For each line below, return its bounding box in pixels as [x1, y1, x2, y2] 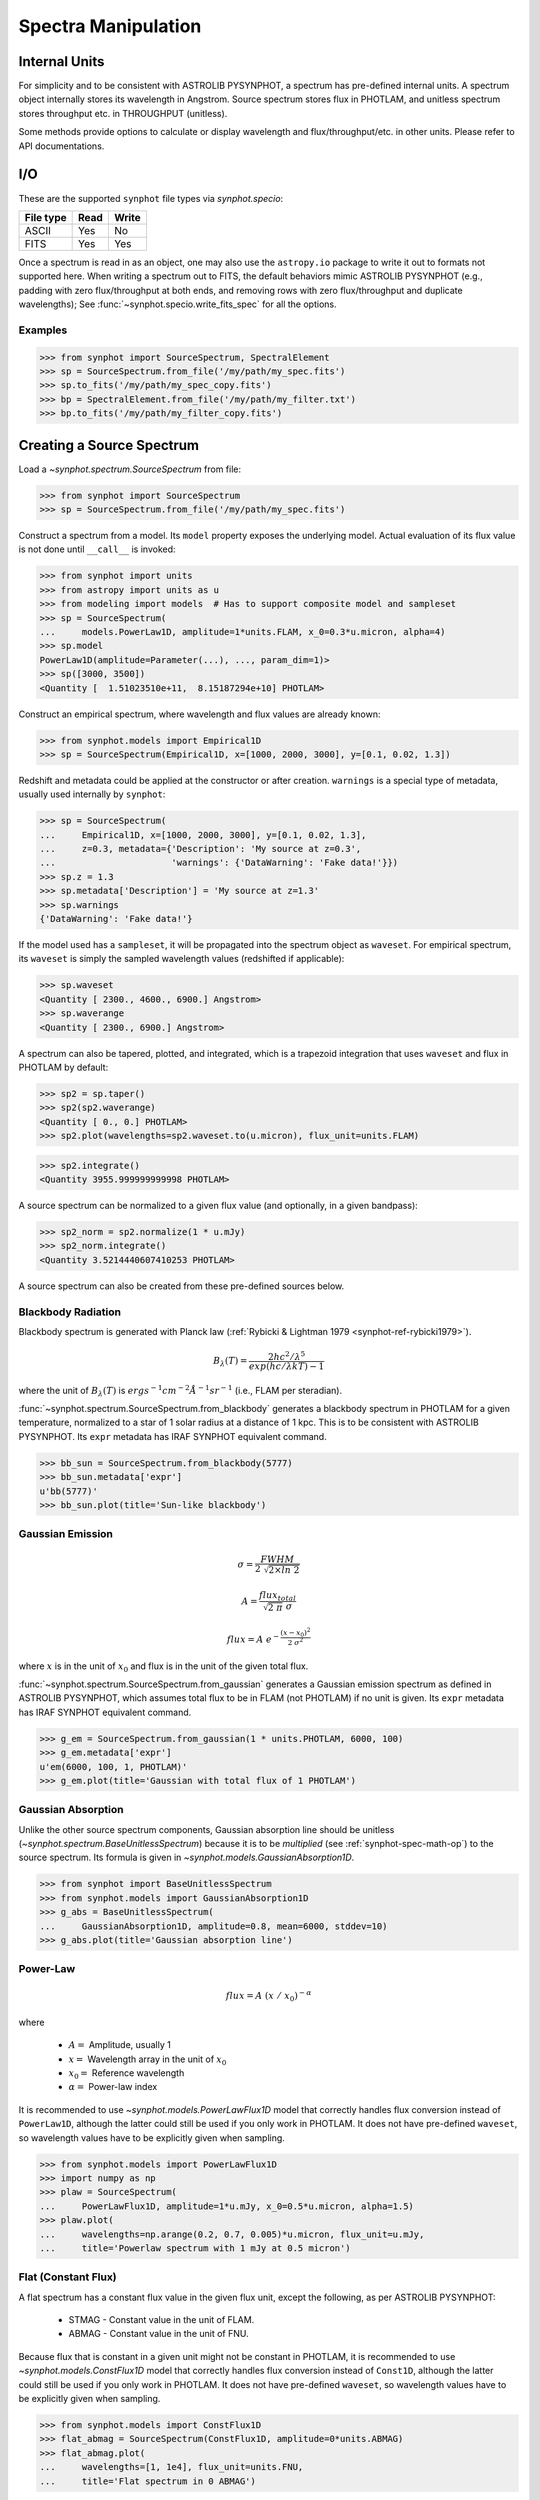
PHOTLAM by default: [18, 1061, 109, 1073]
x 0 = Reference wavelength [68, 2067, 185, 2081]
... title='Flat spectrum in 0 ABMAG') [39, 2475, 257, 2487]
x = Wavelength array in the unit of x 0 [68, 2053, 227, 2067]
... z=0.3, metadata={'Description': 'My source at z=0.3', [39, 843, 362, 855]
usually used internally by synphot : [18, 788, 166, 800]
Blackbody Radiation [18, 1305, 122, 1319]
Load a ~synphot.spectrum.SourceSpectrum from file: [18, 463, 242, 475]
